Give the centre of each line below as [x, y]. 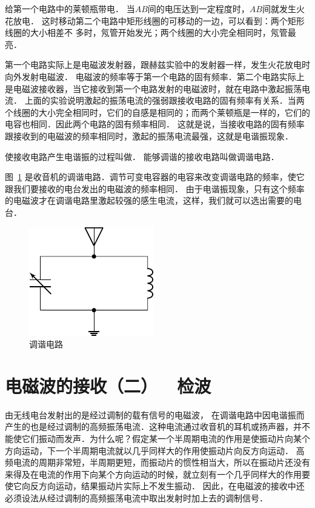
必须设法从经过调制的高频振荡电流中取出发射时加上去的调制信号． [136, 497]
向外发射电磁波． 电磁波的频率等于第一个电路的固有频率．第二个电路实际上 [155, 76]
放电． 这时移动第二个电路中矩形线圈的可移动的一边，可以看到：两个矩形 [159, 20]
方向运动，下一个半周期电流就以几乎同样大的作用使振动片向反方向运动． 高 [155, 450]
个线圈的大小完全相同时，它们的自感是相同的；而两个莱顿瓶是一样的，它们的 [157, 112]
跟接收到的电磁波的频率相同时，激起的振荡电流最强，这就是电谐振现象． [149, 135]
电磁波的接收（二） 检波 [108, 385]
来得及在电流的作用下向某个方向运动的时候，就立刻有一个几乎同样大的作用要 [157, 474]
